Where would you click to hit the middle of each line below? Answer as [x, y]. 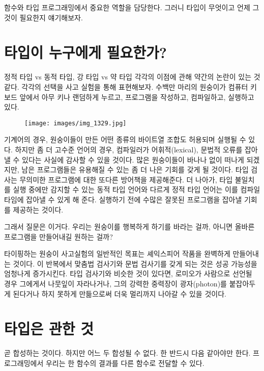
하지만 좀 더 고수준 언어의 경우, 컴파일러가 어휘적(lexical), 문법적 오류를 [129, 149]
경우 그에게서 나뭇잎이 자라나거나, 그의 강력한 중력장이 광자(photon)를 [115, 284]
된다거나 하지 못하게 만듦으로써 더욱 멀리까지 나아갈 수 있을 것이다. [120, 293]
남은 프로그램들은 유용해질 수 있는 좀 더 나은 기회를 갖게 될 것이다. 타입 [135, 169]
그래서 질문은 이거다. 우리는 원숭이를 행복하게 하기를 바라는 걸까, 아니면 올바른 [129, 227]
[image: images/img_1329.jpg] [76, 123]
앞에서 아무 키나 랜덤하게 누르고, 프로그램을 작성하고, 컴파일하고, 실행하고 [137, 97]
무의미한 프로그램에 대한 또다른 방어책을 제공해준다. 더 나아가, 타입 [126, 179]
